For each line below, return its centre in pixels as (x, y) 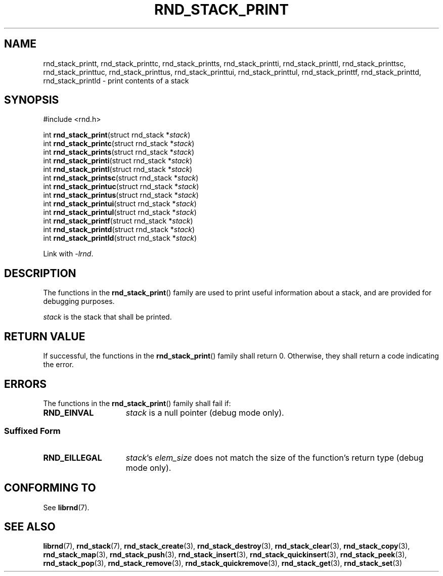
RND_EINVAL (69, 412)
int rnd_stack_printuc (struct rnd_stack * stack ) (121, 187)
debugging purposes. (79, 301)
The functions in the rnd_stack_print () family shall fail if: (137, 403)
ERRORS (26, 384)
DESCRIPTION (40, 273)
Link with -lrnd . (68, 254)
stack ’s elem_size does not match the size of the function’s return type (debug (275, 457)
